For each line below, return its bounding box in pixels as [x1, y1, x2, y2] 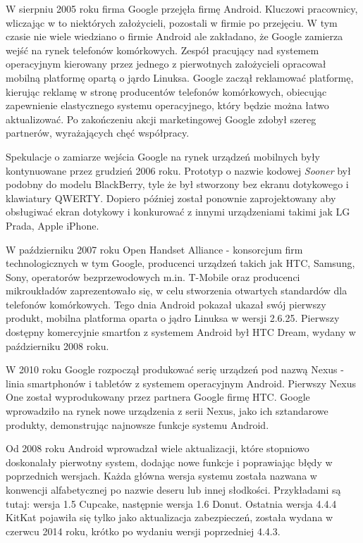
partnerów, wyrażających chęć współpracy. [6, 125, 190, 140]
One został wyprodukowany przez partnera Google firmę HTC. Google [6, 389, 310, 404]
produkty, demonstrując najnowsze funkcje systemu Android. [6, 417, 269, 432]
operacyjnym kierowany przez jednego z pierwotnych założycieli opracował [6, 56, 326, 71]
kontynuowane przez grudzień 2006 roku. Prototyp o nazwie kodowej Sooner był [6, 163, 351, 177]
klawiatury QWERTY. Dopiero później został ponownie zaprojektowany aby [6, 190, 336, 205]
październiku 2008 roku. [6, 338, 109, 353]
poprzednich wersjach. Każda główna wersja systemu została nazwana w [6, 468, 317, 483]
